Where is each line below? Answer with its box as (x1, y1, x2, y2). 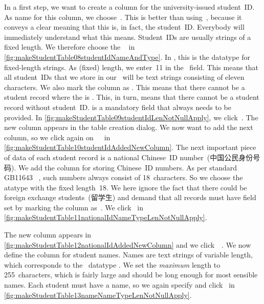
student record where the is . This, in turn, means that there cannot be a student (4, 92, 259, 102)
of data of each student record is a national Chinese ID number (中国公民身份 (4, 151, 253, 162)
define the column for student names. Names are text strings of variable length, (4, 249, 253, 260)
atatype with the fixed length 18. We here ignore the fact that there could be (4, 182, 247, 192)
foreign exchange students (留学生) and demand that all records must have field (4, 192, 256, 203)
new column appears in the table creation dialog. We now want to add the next (4, 122, 253, 133)
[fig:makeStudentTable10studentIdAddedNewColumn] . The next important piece (4, 142, 256, 153)
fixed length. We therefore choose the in (4, 41, 135, 52)
